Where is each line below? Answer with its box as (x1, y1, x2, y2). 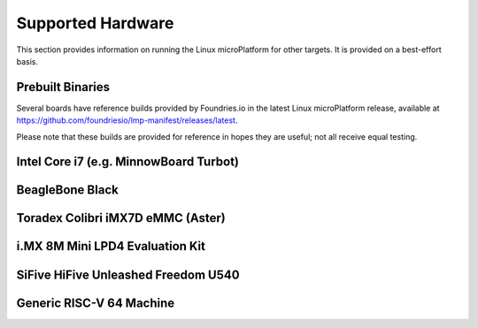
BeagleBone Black (16, 182, 119, 198)
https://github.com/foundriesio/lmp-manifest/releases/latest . (16, 115, 238, 126)
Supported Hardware (16, 13, 174, 33)
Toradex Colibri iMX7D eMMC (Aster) (16, 210, 226, 225)
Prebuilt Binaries (16, 80, 111, 95)
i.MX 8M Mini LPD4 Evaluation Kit (16, 239, 206, 254)
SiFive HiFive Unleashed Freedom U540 (16, 267, 240, 282)
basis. (16, 56, 39, 66)
